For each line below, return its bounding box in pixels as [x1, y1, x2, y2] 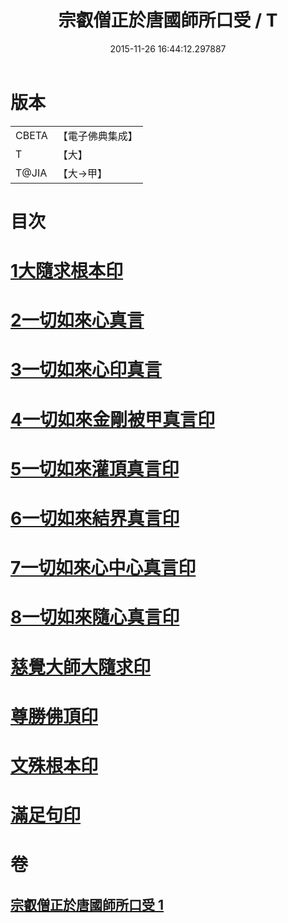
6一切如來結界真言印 [10, 507, 180, 530]
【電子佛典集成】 [57, 129, 138, 143]
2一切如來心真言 [10, 309, 145, 332]
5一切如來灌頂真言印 [10, 457, 180, 480]
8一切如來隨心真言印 [10, 606, 180, 629]
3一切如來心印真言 [10, 359, 163, 381]
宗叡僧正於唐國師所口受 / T [58, 9, 278, 32]
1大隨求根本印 [10, 260, 124, 283]
